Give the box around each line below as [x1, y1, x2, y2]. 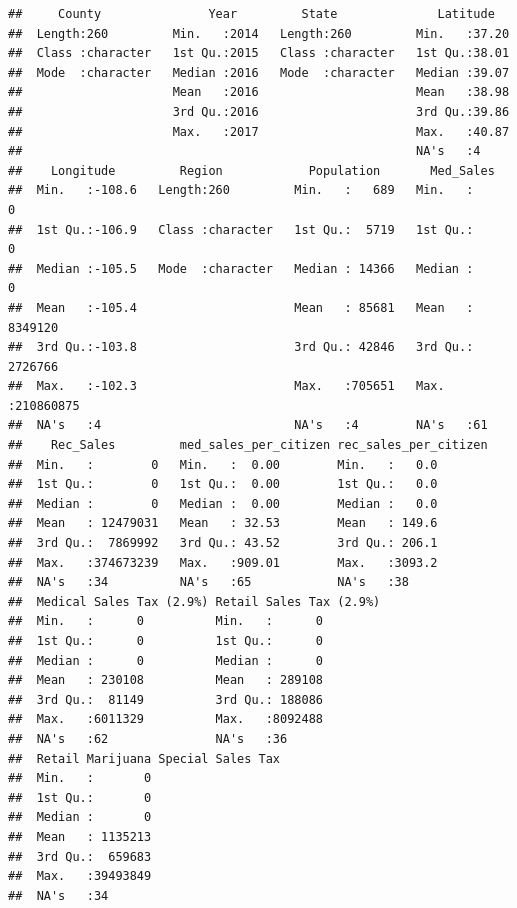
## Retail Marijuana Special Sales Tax [8, 751, 281, 766]
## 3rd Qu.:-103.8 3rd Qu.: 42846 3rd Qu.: [8, 340, 474, 355]
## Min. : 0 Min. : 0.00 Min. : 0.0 [8, 457, 438, 472]
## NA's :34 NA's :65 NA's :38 [8, 575, 409, 590]
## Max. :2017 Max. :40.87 [8, 124, 510, 139]
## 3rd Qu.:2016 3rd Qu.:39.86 [8, 104, 510, 119]
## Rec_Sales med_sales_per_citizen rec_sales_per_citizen [8, 438, 488, 453]
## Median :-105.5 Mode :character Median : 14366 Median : [8, 261, 474, 276]
